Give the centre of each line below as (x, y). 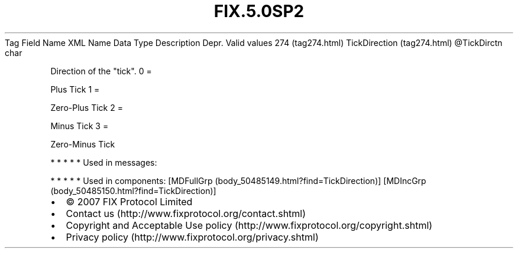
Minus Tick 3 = (80, 126)
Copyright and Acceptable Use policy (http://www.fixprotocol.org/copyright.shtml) (249, 225)
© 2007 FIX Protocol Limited (129, 201)
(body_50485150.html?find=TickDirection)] (133, 190)
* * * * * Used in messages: (104, 162)
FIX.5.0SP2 (259, 11)
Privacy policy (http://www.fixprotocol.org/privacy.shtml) (192, 237)
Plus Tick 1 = (75, 89)
